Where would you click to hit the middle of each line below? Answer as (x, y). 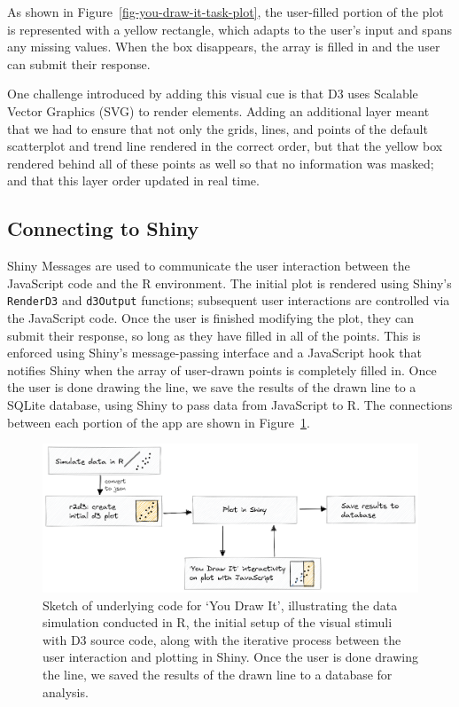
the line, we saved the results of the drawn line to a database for (218, 674)
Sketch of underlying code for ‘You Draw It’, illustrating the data (220, 605)
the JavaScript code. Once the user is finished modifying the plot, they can (211, 317)
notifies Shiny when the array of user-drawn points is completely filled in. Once (222, 369)
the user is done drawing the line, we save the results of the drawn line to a (212, 387)
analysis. (66, 691)
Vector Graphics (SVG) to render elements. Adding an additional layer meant (218, 110)
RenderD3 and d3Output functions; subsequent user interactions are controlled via (229, 300)
